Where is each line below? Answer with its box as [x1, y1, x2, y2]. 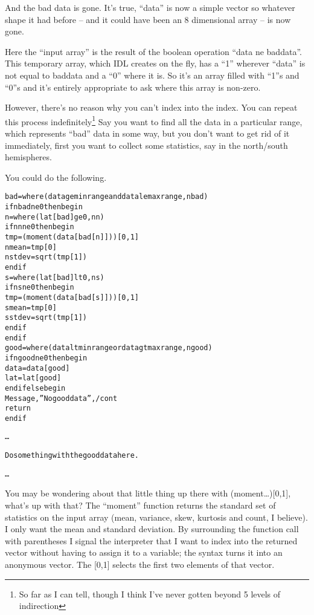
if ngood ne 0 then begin [5, 353, 88, 362]
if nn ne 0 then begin [5, 223, 74, 232]
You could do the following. [5, 171, 107, 183]
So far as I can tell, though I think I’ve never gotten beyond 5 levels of [19, 587, 281, 600]
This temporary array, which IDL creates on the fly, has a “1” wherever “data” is [5, 57, 306, 70]
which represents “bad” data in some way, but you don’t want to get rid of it [5, 127, 290, 139]
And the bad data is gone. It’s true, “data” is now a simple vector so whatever [5, 1, 295, 13]
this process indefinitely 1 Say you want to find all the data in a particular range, [5, 113, 303, 128]
